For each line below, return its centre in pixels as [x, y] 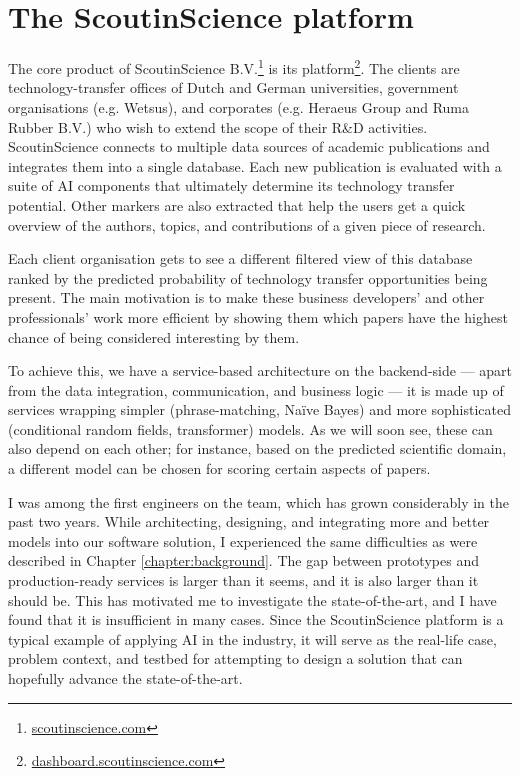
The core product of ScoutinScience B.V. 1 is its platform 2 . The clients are [234, 66]
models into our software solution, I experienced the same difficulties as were [243, 540]
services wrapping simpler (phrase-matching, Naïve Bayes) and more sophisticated [259, 409]
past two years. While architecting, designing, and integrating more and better [249, 521]
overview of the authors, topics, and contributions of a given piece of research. [247, 224]
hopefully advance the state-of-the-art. [125, 678]
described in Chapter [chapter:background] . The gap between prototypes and [243, 560]
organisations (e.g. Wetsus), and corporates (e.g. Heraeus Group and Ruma [239, 106]
